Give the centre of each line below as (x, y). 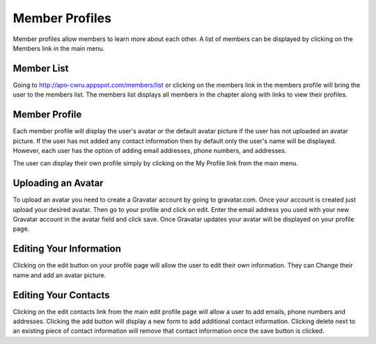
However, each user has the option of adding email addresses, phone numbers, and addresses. (150, 150)
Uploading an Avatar (58, 183)
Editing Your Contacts (62, 295)
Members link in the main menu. (59, 48)
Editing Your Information (67, 249)
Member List (41, 68)
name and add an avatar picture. (60, 275)
